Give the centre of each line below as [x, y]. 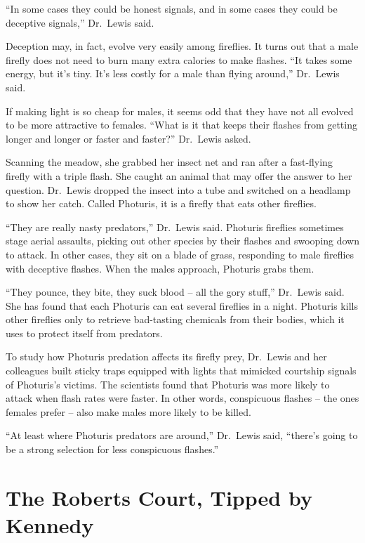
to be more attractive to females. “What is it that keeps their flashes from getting [181, 125]
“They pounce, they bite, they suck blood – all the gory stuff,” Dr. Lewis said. [175, 292]
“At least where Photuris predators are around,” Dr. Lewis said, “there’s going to [182, 435]
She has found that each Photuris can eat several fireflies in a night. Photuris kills [182, 305]
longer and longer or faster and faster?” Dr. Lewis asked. [128, 138]
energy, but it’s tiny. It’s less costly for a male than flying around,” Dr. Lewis [173, 73]
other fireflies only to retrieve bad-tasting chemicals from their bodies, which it [175, 319]
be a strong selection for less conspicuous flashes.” [112, 449]
